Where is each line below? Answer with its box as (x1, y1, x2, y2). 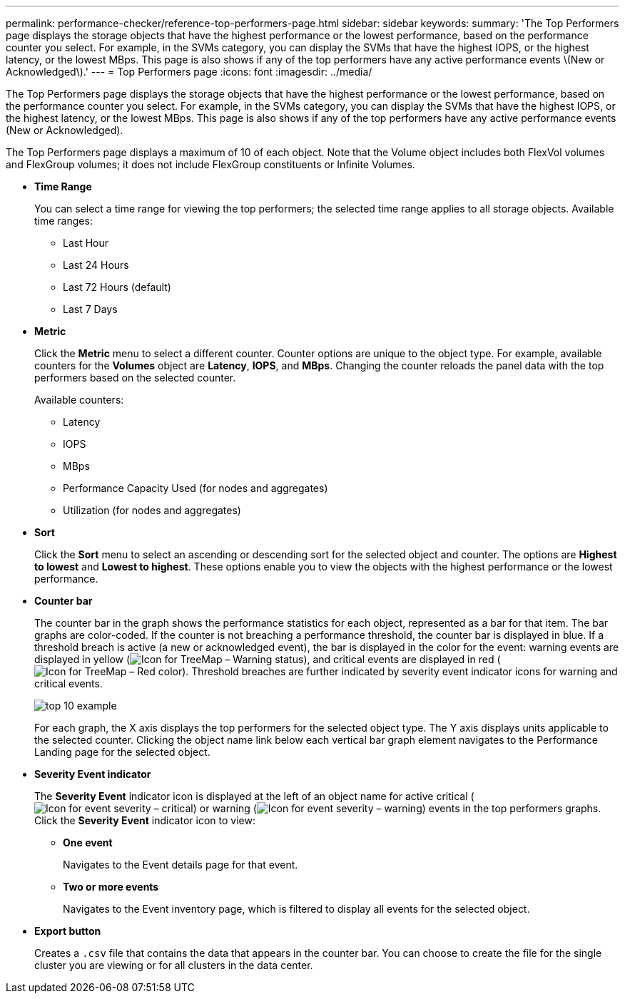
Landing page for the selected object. (34, 746, 210, 758)
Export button (34, 925, 101, 937)
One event (63, 836, 113, 849)
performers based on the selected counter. (34, 372, 236, 384)
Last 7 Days (63, 303, 118, 315)
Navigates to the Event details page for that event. (63, 859, 298, 871)
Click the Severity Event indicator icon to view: (34, 814, 255, 826)
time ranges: (34, 215, 93, 227)
